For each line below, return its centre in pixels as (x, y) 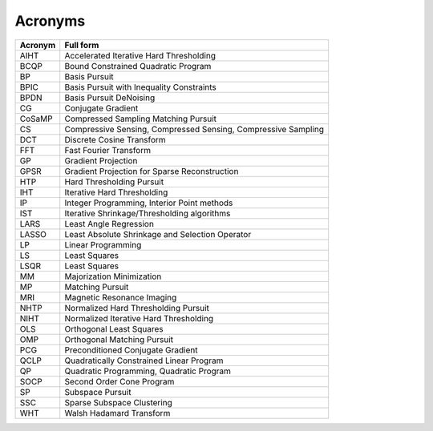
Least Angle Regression (109, 224)
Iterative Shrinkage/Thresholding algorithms (148, 213)
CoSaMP (36, 119)
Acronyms (50, 21)
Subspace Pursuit (98, 392)
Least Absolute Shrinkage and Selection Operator (158, 234)
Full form (82, 45)
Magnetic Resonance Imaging (121, 297)
